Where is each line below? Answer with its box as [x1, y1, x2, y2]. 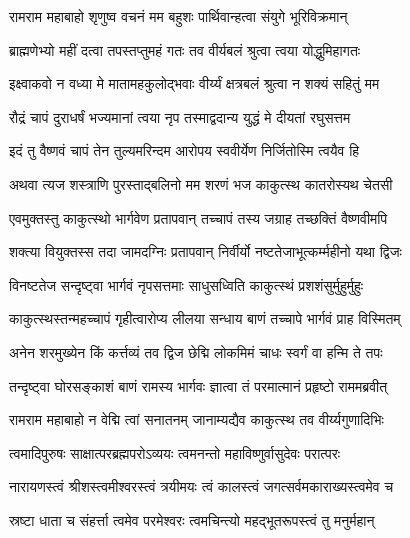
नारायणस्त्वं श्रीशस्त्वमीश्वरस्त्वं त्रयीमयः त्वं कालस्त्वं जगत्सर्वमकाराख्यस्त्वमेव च [9, 476, 394, 497]
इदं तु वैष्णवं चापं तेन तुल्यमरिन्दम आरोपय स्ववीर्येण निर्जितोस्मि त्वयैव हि [9, 140, 360, 161]
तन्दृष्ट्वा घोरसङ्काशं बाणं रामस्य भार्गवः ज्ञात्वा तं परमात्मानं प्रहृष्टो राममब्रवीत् [9, 375, 388, 396]
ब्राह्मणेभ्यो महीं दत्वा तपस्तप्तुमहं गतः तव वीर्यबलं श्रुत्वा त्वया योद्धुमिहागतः [9, 39, 361, 60]
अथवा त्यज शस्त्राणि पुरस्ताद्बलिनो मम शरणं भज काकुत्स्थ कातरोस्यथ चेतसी [9, 173, 393, 194]
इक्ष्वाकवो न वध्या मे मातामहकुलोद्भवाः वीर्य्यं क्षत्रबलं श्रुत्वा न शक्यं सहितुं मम [9, 73, 380, 94]
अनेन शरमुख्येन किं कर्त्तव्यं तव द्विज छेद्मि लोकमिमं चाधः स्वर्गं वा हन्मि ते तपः [9, 341, 383, 362]
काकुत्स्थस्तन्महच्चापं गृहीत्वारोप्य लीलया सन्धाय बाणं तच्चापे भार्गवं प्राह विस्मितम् [9, 308, 401, 329]
